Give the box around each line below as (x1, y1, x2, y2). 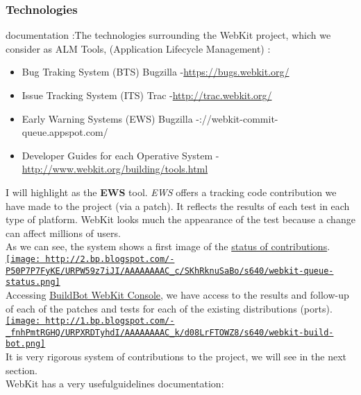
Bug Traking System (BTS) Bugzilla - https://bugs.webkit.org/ (22, 64, 289, 79)
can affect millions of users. (6, 225, 121, 240)
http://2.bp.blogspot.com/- (45, 254, 175, 264)
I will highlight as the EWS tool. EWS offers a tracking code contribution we (6, 184, 337, 199)
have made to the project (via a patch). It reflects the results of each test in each (6, 198, 350, 213)
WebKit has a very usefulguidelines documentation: (6, 376, 224, 391)
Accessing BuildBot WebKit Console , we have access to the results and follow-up (6, 287, 349, 301)
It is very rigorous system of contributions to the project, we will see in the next (6, 349, 347, 364)
